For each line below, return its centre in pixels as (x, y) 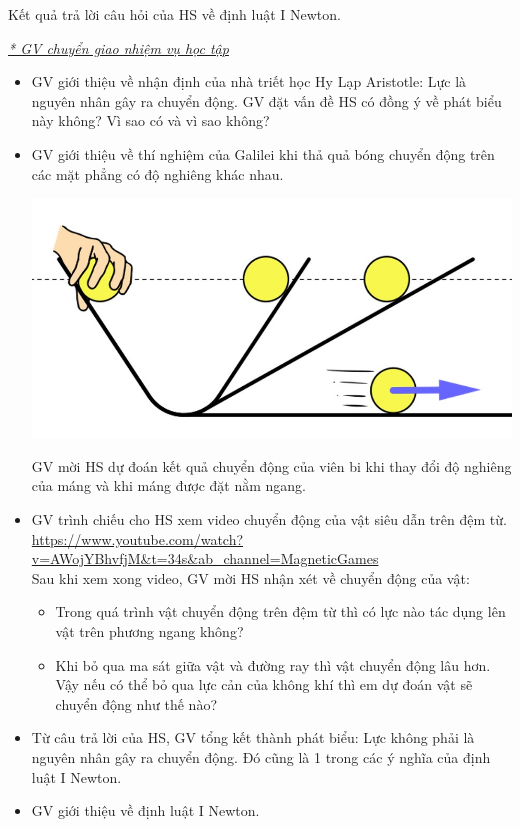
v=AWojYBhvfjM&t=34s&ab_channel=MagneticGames (205, 558)
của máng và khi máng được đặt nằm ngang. (168, 485)
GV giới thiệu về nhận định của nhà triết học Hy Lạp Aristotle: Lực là (249, 81)
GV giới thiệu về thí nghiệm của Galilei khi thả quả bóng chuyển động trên (263, 153)
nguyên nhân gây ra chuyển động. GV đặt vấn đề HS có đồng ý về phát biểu (266, 100)
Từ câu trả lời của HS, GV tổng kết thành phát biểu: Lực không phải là (253, 737)
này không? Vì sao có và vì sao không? (150, 120)
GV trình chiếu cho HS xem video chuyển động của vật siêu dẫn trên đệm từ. (269, 519)
